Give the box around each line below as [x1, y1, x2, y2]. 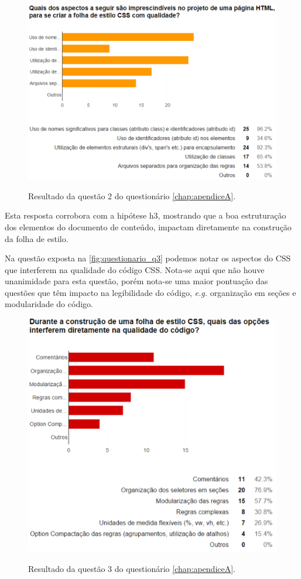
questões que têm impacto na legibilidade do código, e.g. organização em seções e [5, 286, 296, 298]
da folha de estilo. [5, 232, 69, 244]
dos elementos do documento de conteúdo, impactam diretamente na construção [5, 220, 292, 233]
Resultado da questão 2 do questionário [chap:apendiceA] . [28, 189, 236, 202]
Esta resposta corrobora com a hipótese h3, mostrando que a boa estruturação [5, 209, 286, 222]
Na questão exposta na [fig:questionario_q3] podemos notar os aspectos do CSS [5, 252, 291, 264]
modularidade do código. [5, 298, 93, 310]
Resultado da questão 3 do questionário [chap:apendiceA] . [28, 562, 236, 574]
